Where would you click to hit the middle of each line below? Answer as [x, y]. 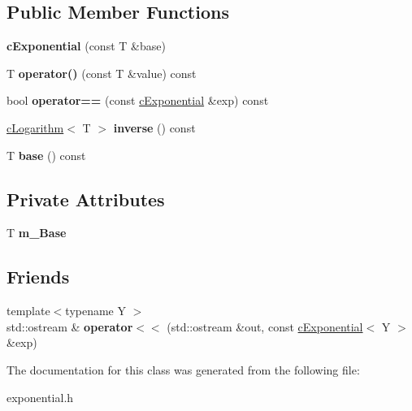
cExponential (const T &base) [86, 46]
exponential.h [40, 397]
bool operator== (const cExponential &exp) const [138, 100]
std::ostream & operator [70, 326]
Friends [38, 277]
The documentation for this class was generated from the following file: [183, 369]
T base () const [46, 155]
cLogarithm [35, 127]
